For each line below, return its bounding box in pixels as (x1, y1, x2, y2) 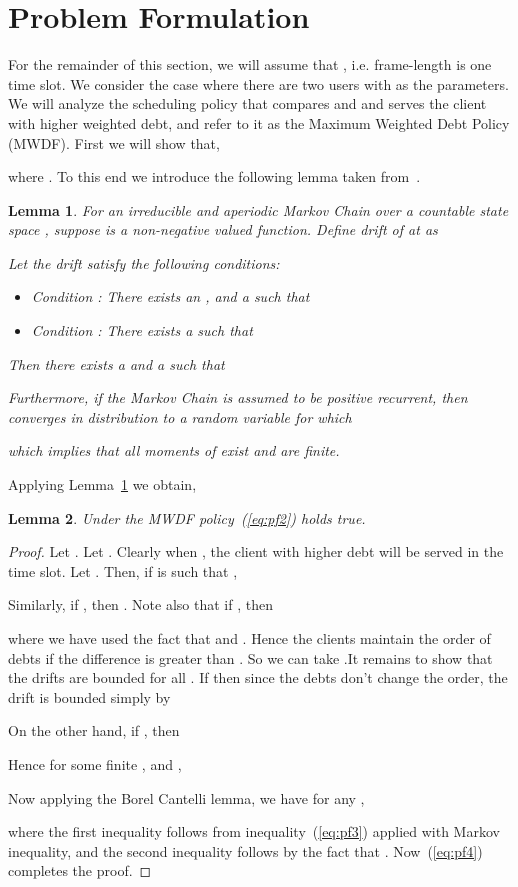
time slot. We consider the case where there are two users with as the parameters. (8, 73, 509, 94)
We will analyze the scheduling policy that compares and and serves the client (8, 93, 487, 114)
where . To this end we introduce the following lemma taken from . (8, 166, 421, 187)
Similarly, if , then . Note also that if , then (8, 594, 273, 615)
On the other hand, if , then (8, 720, 180, 741)
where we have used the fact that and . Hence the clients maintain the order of (8, 628, 491, 648)
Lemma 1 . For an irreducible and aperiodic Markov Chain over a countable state (8, 199, 509, 220)
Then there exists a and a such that (8, 353, 225, 374)
